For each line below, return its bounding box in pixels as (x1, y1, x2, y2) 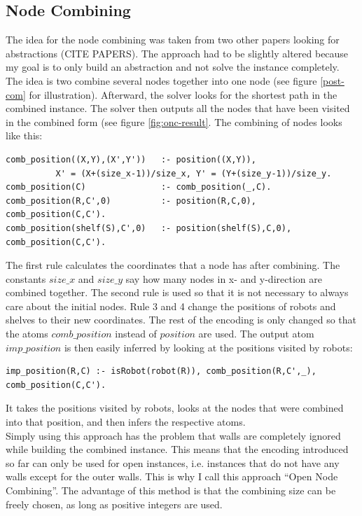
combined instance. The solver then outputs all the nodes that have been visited (6, 101, 350, 116)
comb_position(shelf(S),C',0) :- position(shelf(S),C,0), (6, 223, 292, 233)
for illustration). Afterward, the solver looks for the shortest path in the (29, 87, 337, 102)
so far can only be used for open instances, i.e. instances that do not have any (6, 455, 340, 470)
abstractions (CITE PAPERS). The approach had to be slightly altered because (6, 46, 349, 60)
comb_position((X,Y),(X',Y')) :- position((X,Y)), (6, 154, 256, 165)
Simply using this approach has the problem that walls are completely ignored (6, 428, 341, 442)
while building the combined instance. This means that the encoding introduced (6, 442, 349, 456)
